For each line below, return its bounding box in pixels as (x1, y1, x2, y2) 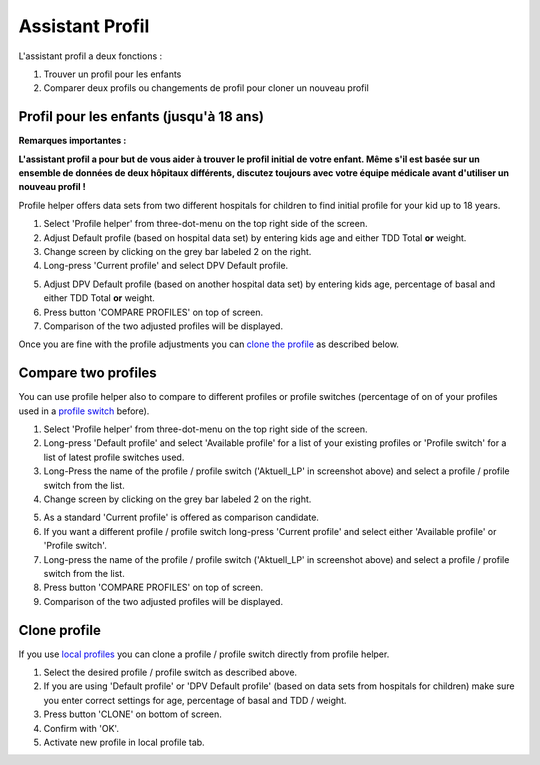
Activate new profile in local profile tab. (43, 736, 205, 748)
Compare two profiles (18, 365, 157, 382)
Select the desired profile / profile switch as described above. (43, 666, 298, 678)
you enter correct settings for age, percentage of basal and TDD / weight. (43, 694, 347, 706)
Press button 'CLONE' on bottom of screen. (43, 708, 222, 720)
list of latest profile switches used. (43, 451, 185, 463)
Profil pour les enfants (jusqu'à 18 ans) (18, 108, 265, 125)
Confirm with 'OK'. (43, 722, 120, 734)
